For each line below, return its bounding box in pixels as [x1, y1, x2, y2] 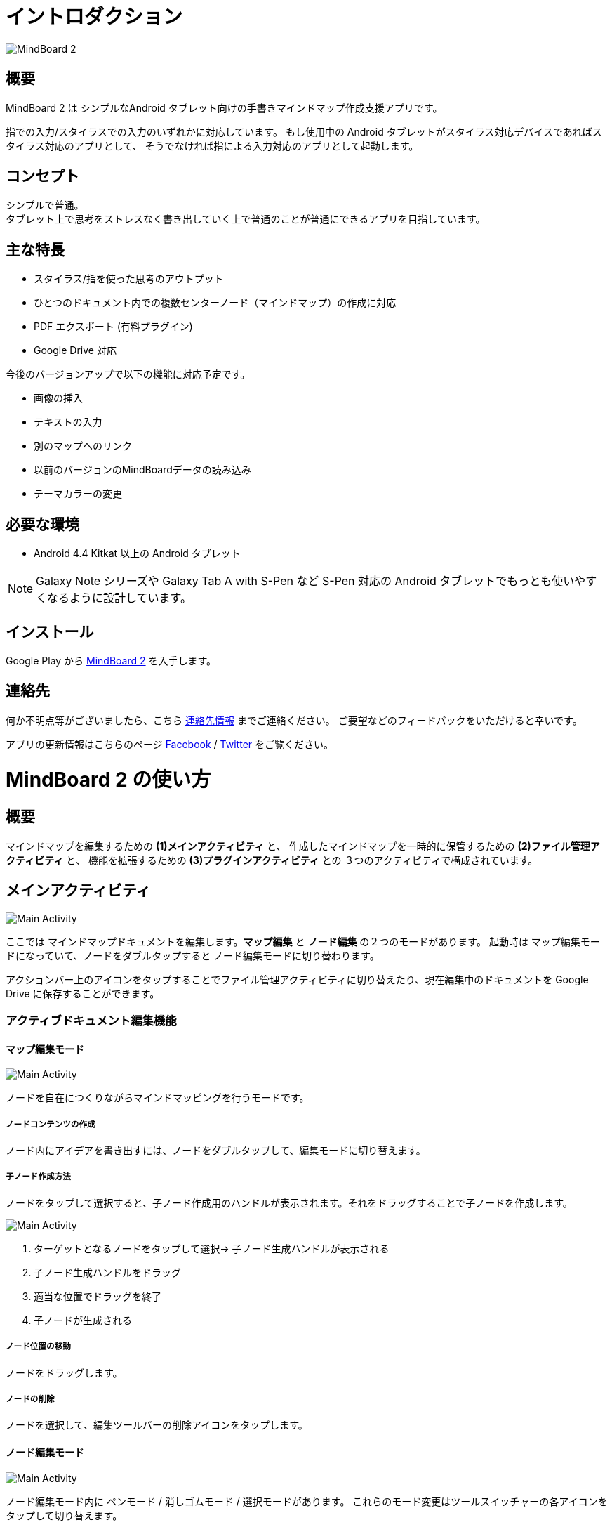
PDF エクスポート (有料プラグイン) [34, 320, 193, 333]
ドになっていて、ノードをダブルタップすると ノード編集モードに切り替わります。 [6, 949, 380, 962]
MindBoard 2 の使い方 [6, 767, 211, 792]
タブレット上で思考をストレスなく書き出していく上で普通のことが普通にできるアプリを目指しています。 [6, 213, 486, 225]
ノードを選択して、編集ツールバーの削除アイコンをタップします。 [6, 1419, 308, 1431]
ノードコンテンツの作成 [6, 1119, 95, 1129]
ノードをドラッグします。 [6, 1366, 123, 1379]
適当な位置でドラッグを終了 [34, 1290, 161, 1302]
